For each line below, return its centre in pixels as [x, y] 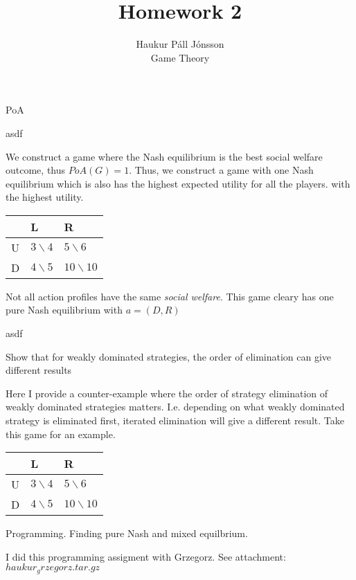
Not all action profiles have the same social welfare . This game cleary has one [170, 296]
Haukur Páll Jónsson [180, 44]
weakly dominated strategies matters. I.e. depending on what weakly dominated [175, 407]
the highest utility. [45, 197]
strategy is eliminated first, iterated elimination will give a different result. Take [175, 420]
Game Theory [180, 57]
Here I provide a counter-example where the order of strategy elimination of [167, 393]
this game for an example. [61, 434]
